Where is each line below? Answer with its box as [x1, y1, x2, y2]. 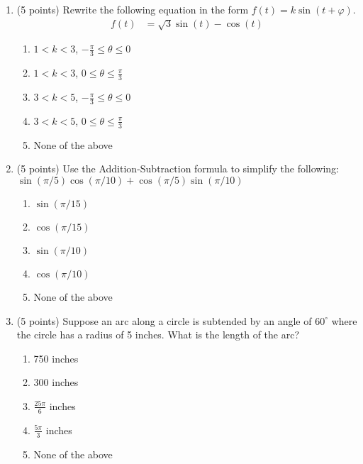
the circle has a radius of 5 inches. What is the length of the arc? [16, 327, 300, 342]
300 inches [33, 375, 79, 390]
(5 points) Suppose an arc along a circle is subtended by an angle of [16, 313, 312, 328]
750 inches [33, 350, 79, 365]
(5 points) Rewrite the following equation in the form [16, 2, 249, 16]
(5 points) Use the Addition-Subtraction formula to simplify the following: [16, 161, 339, 176]
